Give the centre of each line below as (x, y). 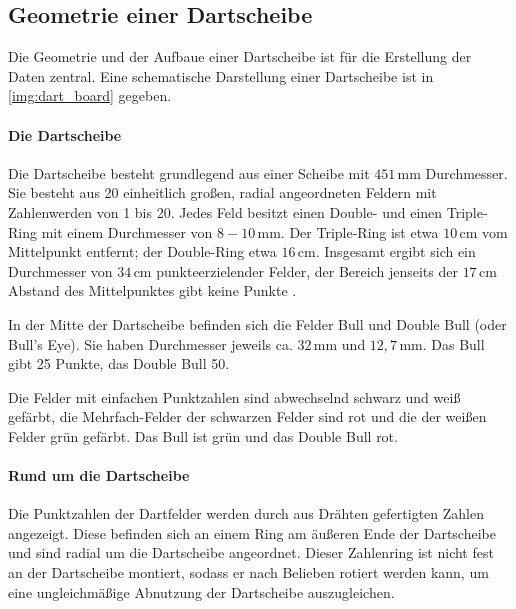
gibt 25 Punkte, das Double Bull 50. (119, 363)
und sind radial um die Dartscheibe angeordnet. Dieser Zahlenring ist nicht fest (251, 552)
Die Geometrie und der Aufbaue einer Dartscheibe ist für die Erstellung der (240, 56)
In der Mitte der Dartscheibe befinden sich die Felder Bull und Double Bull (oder (257, 323)
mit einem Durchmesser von (127, 231)
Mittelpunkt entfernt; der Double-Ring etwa (142, 251)
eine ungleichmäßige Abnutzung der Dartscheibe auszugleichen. (201, 591)
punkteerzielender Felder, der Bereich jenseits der (307, 270)
